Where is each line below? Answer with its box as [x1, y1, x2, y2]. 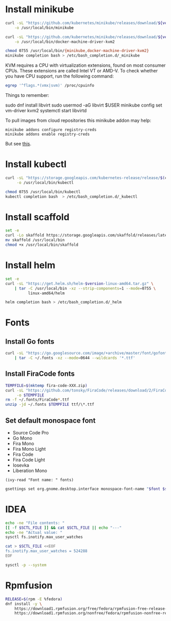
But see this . [5, 141, 32, 147]
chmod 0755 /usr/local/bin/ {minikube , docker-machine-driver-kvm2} [5, 48, 149, 54]
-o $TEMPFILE [16, 393, 44, 398]
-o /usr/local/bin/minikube [14, 25, 74, 30]
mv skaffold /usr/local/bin [5, 238, 65, 243]
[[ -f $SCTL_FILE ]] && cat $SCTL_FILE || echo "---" [5, 525, 122, 530]
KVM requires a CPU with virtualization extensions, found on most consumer [5, 62, 166, 68]
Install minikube [5, 4, 74, 15]
